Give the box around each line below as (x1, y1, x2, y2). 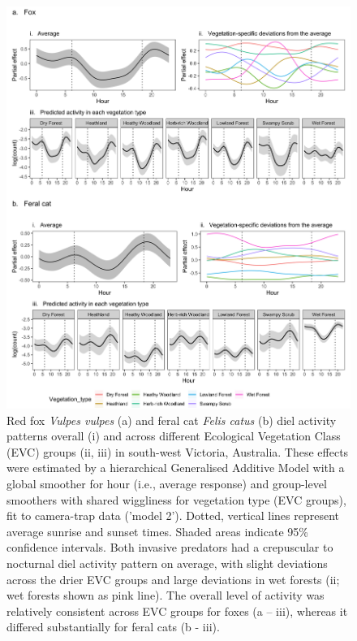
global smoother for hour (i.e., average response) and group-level (6, 475, 327, 492)
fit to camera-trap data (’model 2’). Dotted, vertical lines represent (6, 507, 340, 524)
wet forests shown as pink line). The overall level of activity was (6, 587, 325, 604)
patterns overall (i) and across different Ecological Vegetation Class (6, 427, 341, 444)
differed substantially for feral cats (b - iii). (6, 618, 220, 635)
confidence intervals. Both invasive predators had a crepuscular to (6, 539, 333, 556)
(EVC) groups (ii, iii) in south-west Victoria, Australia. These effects (6, 443, 349, 460)
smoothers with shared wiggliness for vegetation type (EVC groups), (6, 491, 346, 508)
